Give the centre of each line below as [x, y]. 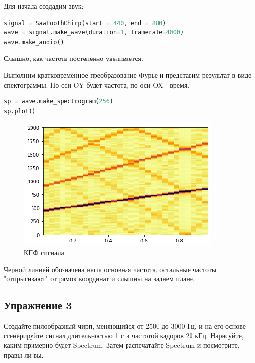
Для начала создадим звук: [44, 6]
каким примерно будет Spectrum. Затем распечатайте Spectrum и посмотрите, [122, 345]
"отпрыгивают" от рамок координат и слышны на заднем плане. [99, 279]
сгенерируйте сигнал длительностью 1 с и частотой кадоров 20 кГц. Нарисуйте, [124, 335]
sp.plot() [20, 111]
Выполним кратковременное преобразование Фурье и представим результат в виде [128, 75]
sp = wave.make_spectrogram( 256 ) [59, 102]
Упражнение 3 [38, 305]
